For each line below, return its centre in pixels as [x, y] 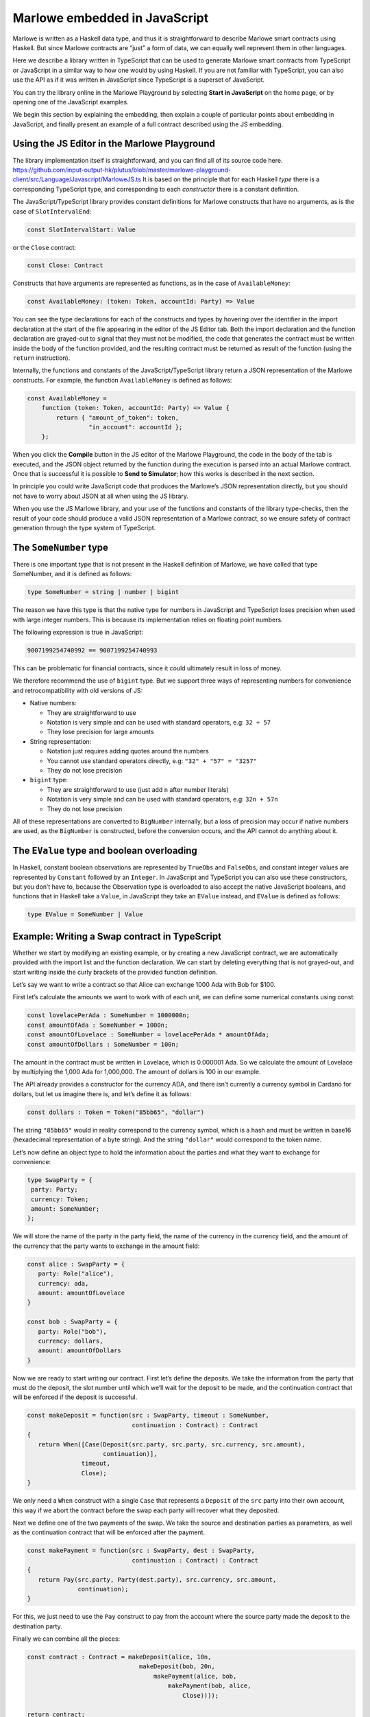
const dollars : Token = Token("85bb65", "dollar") [116, 1112]
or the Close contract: [45, 247]
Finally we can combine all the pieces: [66, 1639]
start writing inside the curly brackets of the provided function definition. [115, 972]
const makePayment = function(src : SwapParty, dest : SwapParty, [141, 1551]
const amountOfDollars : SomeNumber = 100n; [103, 1044]
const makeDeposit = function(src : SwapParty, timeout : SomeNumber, [148, 1415]
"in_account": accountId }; [135, 427]
